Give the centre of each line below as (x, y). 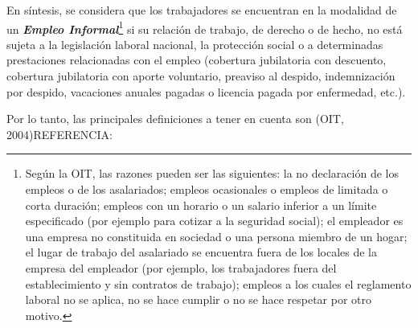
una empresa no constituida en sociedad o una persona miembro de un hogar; (216, 236)
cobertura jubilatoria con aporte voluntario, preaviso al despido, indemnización (201, 76)
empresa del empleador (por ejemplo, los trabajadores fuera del (181, 267)
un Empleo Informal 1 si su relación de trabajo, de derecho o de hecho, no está (205, 27)
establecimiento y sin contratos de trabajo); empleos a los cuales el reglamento (218, 283)
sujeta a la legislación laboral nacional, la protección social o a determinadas (195, 44)
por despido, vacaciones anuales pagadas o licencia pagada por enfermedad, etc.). (206, 91)
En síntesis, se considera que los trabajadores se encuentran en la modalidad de (202, 10)
